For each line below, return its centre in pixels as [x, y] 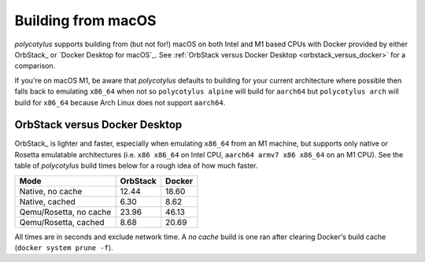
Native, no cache [51, 191]
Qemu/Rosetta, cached [62, 222]
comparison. [35, 66]
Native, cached [48, 201]
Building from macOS [85, 20]
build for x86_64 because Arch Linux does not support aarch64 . [120, 102]
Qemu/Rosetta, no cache [65, 212]
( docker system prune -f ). [64, 247]
